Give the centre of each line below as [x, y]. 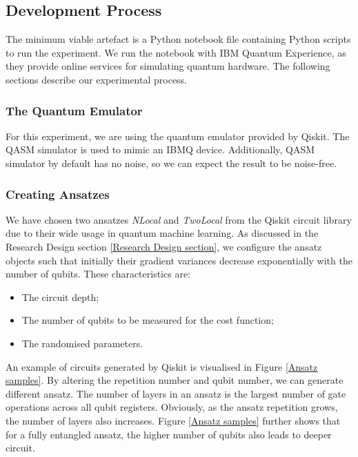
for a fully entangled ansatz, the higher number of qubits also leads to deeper [169, 434]
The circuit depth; [60, 296]
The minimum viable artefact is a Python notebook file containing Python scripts [178, 39]
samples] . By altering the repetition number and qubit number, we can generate [175, 380]
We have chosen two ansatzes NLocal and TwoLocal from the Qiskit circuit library [179, 219]
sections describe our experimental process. [97, 79]
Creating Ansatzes [58, 194]
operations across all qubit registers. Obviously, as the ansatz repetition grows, [172, 407]
